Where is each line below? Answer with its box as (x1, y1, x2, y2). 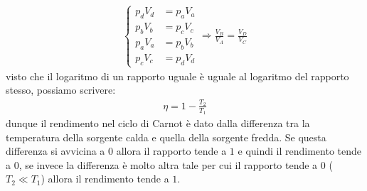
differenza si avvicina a (6, 143, 105, 158)
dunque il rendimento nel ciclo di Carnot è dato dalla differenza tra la (6, 116, 310, 130)
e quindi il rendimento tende (238, 143, 362, 158)
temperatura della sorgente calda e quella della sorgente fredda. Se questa (6, 129, 326, 144)
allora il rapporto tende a (116, 143, 227, 158)
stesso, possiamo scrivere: (6, 82, 116, 97)
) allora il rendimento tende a (41, 171, 169, 186)
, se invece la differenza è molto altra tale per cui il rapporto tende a (18, 157, 318, 172)
